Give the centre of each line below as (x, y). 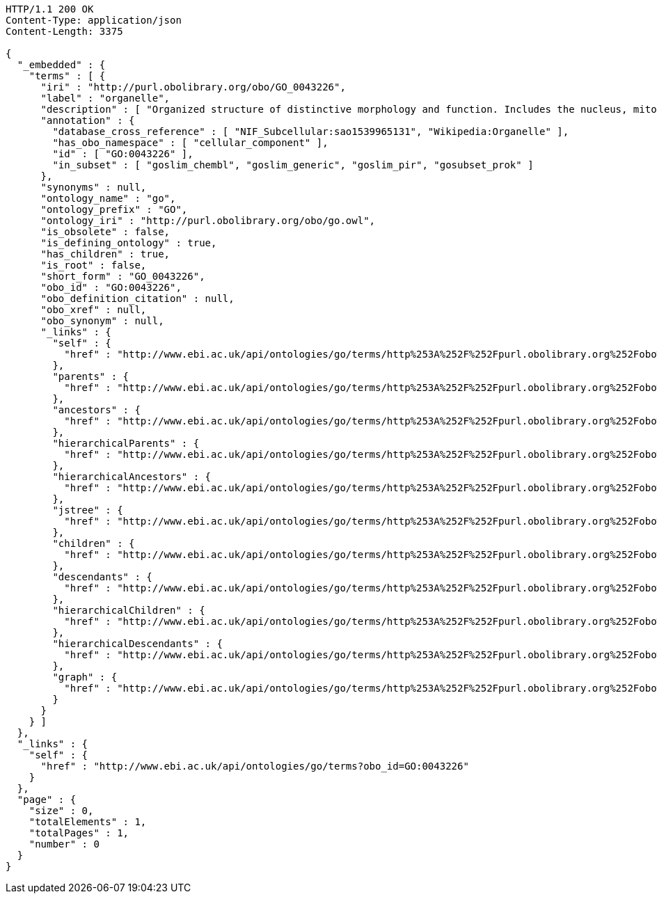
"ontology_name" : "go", (108, 198)
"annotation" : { (88, 120)
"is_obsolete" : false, (105, 232)
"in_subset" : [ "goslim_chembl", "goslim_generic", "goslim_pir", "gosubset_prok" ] (293, 165)
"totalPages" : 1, (79, 833)
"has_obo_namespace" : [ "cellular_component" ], (190, 143)
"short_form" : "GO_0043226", (123, 276)
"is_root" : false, (94, 265)
